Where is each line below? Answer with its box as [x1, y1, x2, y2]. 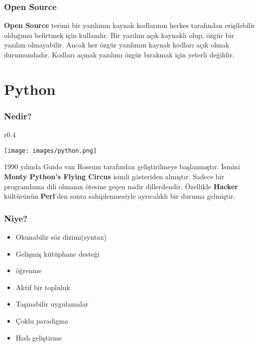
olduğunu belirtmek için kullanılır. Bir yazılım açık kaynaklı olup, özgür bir [4, 29, 234, 40]
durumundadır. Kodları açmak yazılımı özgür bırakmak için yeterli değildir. [4, 49, 235, 59]
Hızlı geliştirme [15, 332, 62, 343]
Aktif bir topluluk [15, 282, 70, 292]
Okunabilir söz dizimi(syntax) [15, 232, 107, 242]
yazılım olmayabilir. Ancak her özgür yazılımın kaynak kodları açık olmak [4, 39, 230, 50]
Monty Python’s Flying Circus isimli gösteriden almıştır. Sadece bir [4, 171, 224, 182]
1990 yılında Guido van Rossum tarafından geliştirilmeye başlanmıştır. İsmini [4, 161, 240, 172]
